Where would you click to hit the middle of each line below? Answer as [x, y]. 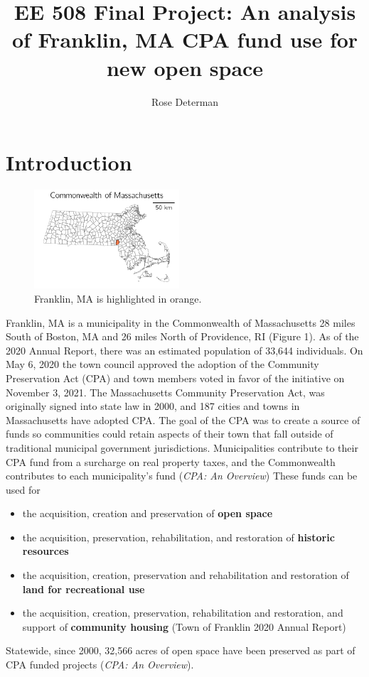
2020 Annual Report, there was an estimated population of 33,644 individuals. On [184, 350]
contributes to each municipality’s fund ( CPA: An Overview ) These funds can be [182, 476]
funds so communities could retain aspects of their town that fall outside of [170, 434]
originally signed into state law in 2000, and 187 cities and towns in [153, 406]
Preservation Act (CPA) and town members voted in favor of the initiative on [175, 378]
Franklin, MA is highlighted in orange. [118, 298]
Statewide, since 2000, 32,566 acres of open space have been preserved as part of [181, 650]
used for [23, 489]
